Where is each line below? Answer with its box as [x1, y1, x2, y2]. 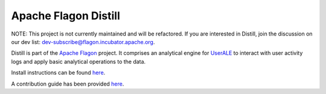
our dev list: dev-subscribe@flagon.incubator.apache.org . [11, 38, 155, 45]
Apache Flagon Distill [11, 9, 121, 22]
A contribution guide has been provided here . [11, 80, 124, 87]
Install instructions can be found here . [11, 69, 106, 77]
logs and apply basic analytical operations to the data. [11, 58, 146, 65]
